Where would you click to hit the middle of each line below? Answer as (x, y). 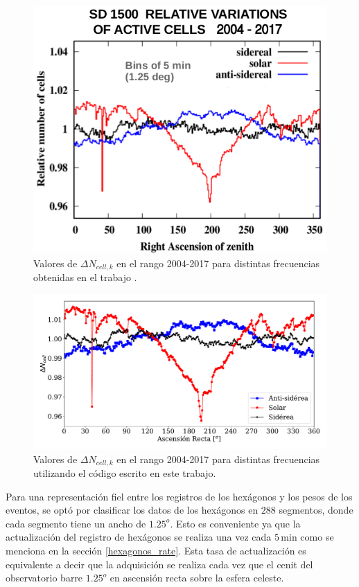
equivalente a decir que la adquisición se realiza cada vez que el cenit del (159, 564)
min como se (307, 537)
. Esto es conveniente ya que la (235, 523)
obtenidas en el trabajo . (85, 277)
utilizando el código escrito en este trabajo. (125, 473)
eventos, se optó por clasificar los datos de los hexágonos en (132, 510)
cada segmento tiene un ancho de (76, 523)
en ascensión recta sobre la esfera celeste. (197, 578)
